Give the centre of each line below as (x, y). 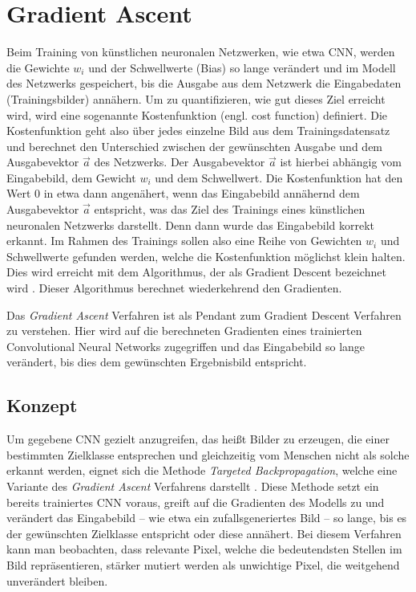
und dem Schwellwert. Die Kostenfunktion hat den (279, 177)
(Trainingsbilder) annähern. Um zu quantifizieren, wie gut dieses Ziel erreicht (196, 98)
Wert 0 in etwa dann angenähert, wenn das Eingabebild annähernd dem (183, 193)
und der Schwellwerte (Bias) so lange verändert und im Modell (242, 67)
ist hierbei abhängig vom (341, 162)
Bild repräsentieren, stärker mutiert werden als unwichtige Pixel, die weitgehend (203, 564)
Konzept (42, 405)
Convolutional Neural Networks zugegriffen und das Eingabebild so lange (186, 346)
